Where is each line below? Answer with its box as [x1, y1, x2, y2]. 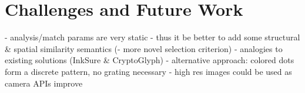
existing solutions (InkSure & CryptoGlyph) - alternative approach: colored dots [5, 54, 294, 66]
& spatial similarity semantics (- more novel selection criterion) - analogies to [5, 42, 283, 54]
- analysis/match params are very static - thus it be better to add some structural [5, 31, 300, 43]
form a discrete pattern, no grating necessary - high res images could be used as [5, 65, 292, 77]
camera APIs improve [5, 77, 83, 89]
